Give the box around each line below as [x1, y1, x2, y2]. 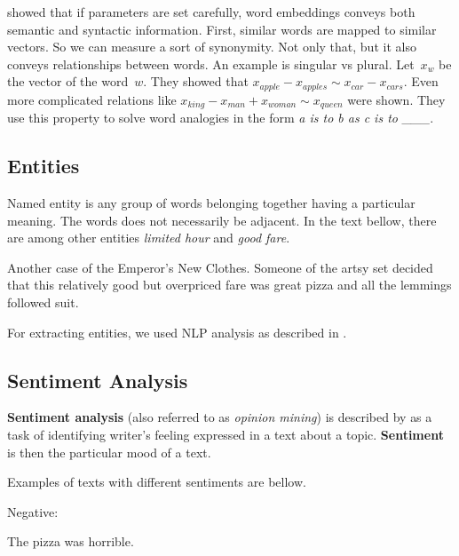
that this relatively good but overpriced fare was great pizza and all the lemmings [7, 275, 452, 294]
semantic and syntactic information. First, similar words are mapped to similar [7, 20, 437, 38]
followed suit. [7, 293, 79, 312]
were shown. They [347, 90, 446, 108]
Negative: [7, 502, 59, 520]
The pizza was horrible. [7, 532, 134, 551]
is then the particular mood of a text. [7, 442, 211, 461]
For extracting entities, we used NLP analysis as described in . [7, 322, 347, 341]
